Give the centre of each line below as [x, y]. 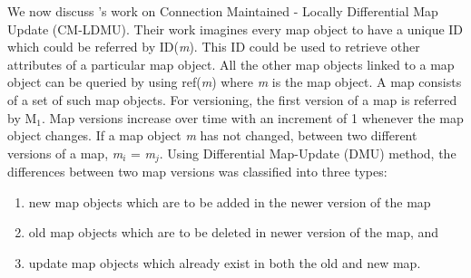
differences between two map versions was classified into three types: [197, 172]
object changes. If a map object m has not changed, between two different [212, 135]
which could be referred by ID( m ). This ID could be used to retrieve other [214, 47]
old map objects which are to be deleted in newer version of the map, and [234, 232]
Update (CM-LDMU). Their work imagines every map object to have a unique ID [235, 29]
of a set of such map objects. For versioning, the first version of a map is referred [232, 99]
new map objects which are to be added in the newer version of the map [230, 201]
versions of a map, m [65, 153]
